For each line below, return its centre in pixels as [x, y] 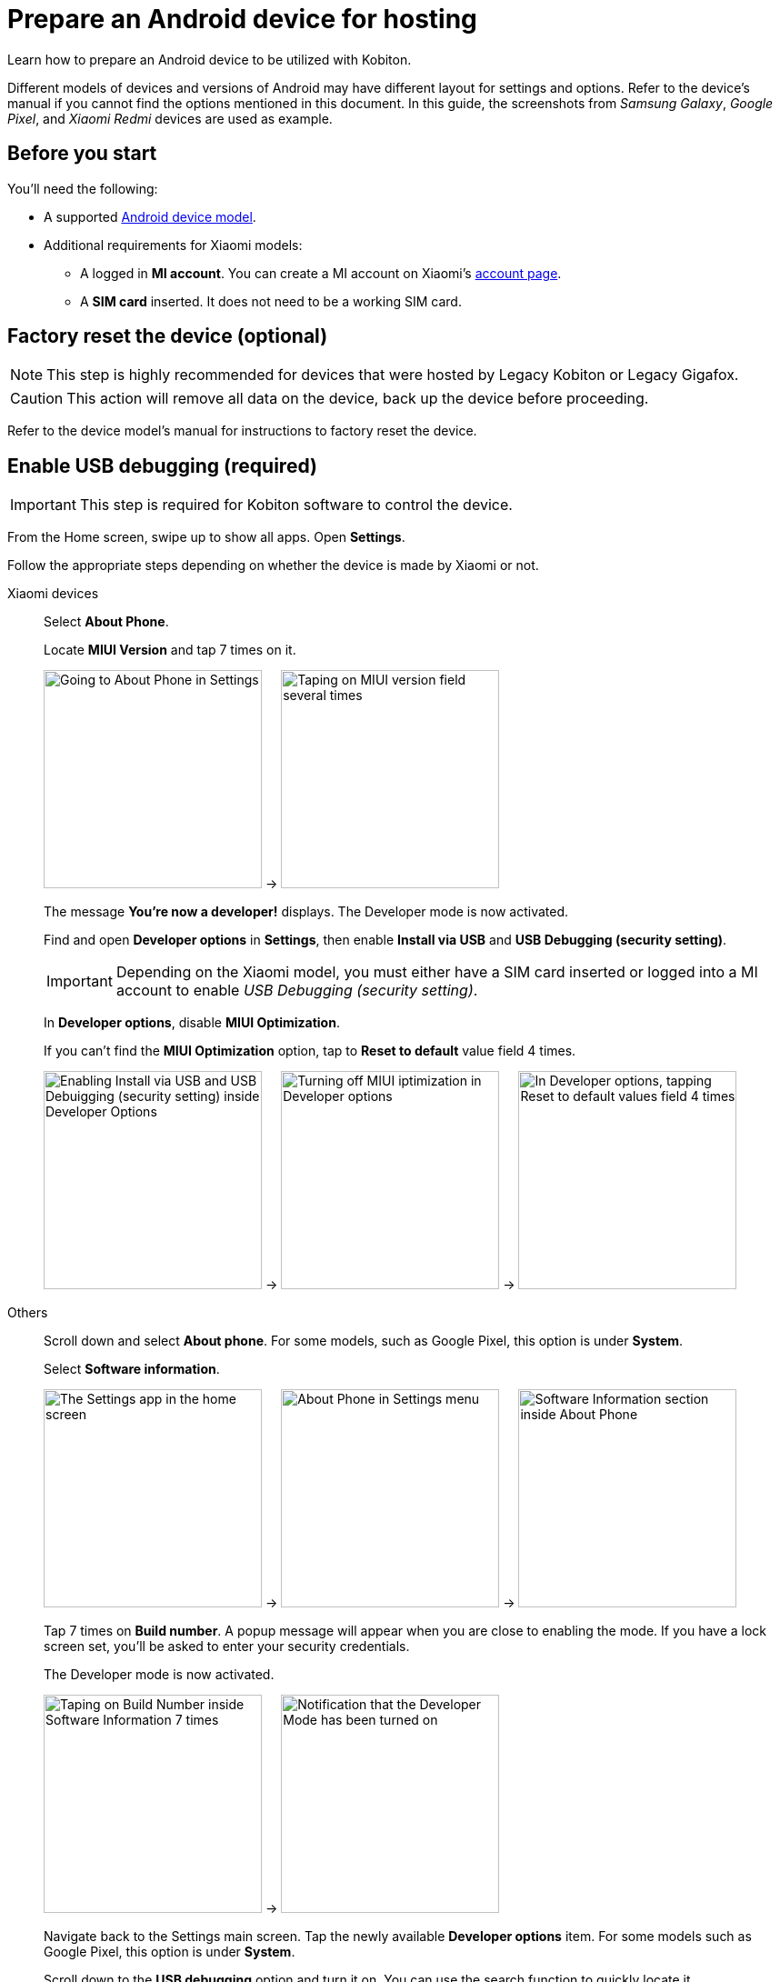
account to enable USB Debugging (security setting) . [297, 991]
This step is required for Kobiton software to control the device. [296, 505]
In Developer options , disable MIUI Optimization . [192, 1023]
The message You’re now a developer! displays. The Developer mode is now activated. [306, 912]
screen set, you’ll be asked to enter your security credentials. [227, 1647]
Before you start [82, 154]
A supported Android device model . [150, 216]
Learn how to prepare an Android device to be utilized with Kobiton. [210, 59]
